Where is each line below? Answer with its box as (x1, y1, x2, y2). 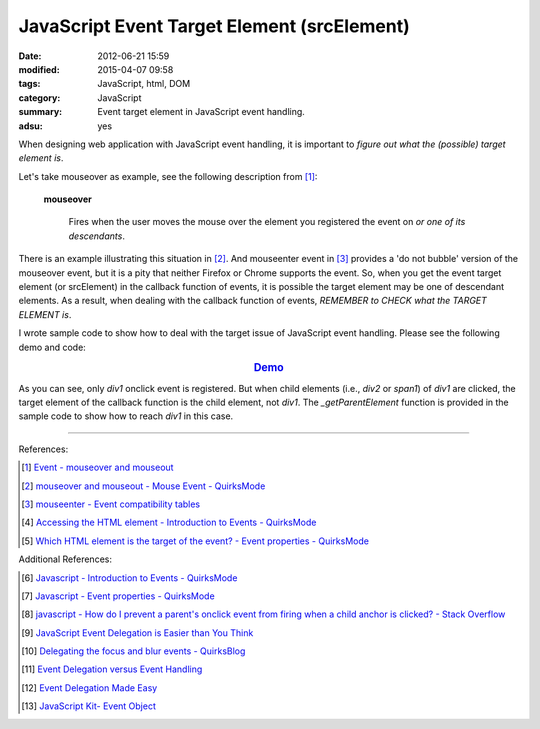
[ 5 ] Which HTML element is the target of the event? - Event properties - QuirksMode (21, 535, 370, 547)
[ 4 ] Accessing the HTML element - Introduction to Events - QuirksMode (21, 516, 317, 529)
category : (18, 91, 61, 104)
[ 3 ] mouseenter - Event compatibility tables (21, 498, 201, 510)
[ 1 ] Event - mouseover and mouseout (21, 461, 174, 474)
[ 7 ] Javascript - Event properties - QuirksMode (21, 590, 215, 602)
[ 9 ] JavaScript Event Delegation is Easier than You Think (21, 626, 254, 639)
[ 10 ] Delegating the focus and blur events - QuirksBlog (21, 645, 246, 657)
